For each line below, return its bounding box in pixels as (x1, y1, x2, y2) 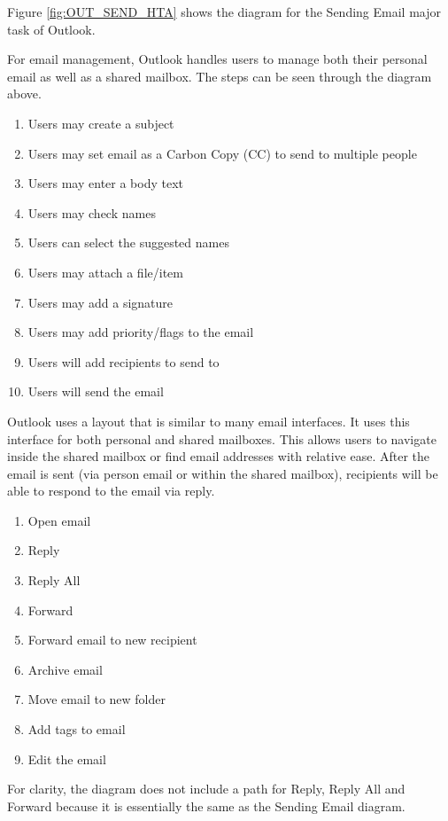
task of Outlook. (7, 20, 96, 38)
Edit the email (27, 749, 106, 768)
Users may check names (27, 203, 156, 222)
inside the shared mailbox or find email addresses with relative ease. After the (7, 447, 430, 465)
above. (7, 84, 42, 103)
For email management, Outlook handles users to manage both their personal (7, 50, 428, 68)
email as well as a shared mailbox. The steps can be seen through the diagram (7, 66, 432, 85)
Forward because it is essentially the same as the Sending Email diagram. (7, 796, 406, 815)
